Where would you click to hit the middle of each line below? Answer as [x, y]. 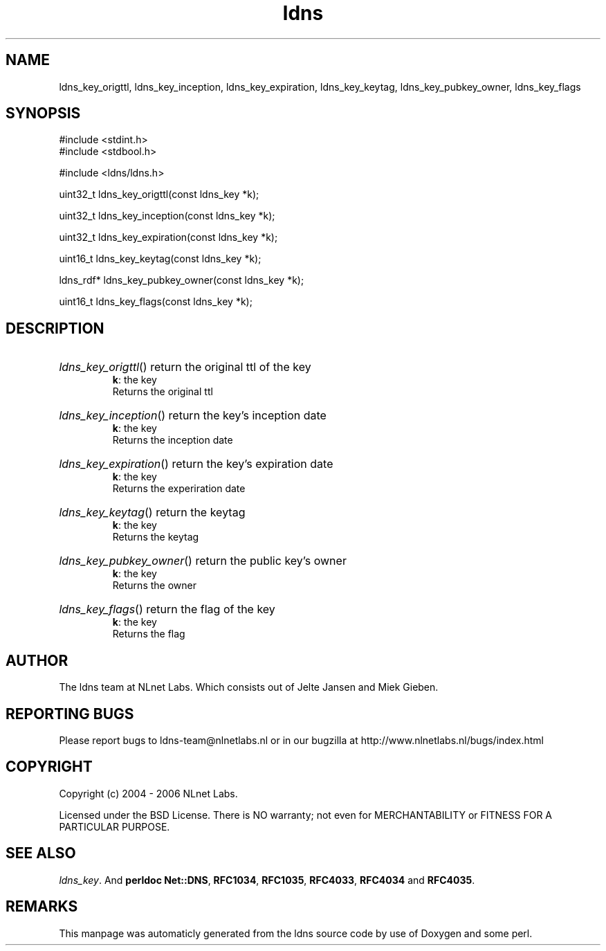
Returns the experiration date [179, 489]
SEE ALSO [41, 853]
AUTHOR [37, 660]
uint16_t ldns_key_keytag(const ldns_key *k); [160, 259]
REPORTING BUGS [70, 714]
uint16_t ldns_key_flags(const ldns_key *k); [156, 302]
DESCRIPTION [55, 328]
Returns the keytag [156, 537]
